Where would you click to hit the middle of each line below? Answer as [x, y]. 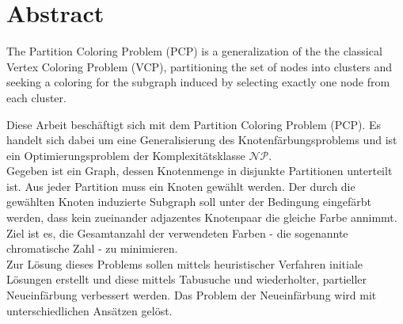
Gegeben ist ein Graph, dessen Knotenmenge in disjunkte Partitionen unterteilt [200, 171]
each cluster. [36, 97]
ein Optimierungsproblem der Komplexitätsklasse [126, 155]
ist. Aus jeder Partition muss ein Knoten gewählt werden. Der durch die [181, 186]
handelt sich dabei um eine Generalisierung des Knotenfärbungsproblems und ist [202, 140]
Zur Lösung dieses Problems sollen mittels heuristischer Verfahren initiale [185, 263]
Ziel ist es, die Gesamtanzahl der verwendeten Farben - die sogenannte [177, 233]
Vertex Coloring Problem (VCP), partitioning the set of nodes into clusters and [200, 66]
